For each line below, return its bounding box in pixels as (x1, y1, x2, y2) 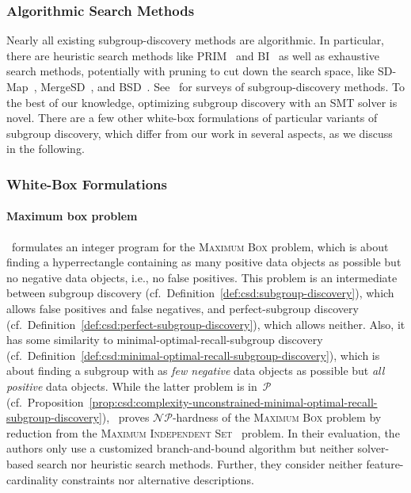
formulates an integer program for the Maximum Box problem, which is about (11, 238, 389, 254)
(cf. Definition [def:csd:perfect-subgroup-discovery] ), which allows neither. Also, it (6, 315, 405, 332)
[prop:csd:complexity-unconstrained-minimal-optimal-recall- (89, 393, 378, 410)
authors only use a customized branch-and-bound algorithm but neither (6, 440, 354, 457)
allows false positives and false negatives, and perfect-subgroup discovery (6, 300, 359, 316)
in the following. (6, 140, 85, 157)
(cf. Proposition (6, 393, 84, 410)
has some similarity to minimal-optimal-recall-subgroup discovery (6, 331, 323, 348)
